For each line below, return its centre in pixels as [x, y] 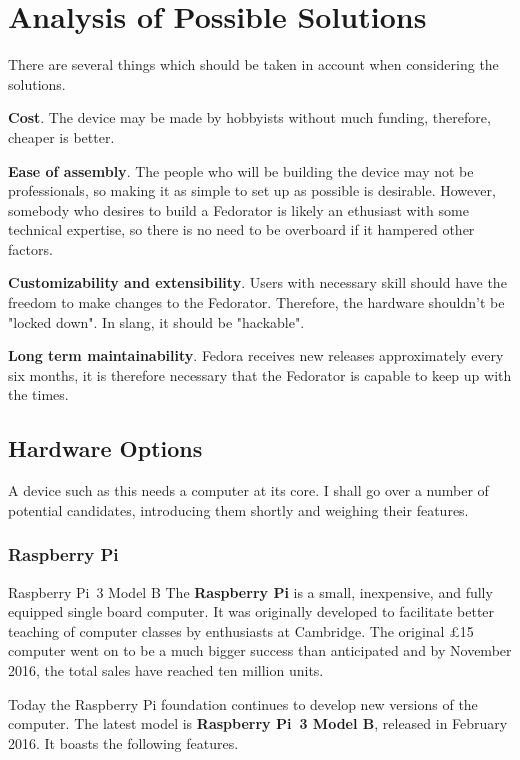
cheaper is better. [61, 136]
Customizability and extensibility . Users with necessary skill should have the [257, 282]
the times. [38, 394]
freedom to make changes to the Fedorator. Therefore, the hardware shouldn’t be [256, 302]
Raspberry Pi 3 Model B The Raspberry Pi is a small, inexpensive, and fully [250, 591]
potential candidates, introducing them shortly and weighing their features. [238, 509]
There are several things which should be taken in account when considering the [253, 64]
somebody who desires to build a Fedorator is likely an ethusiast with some [238, 209]
